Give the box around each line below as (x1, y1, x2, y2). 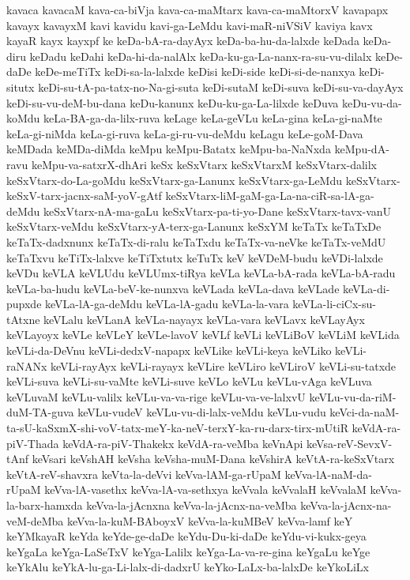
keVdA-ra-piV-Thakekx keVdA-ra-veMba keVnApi (62, 435, 303, 451)
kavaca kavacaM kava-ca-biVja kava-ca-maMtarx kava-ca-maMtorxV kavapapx (6, 2, 389, 17)
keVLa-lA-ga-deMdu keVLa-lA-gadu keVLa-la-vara (45, 296, 289, 312)
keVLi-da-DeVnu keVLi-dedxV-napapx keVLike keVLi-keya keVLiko (6, 342, 332, 359)
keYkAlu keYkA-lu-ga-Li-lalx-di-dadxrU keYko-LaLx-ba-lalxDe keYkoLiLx (6, 559, 369, 575)
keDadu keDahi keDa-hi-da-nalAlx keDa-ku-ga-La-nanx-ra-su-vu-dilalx (29, 47, 372, 64)
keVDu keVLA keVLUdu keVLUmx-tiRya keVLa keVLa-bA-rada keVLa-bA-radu (6, 265, 396, 281)
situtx (6, 78, 35, 95)
